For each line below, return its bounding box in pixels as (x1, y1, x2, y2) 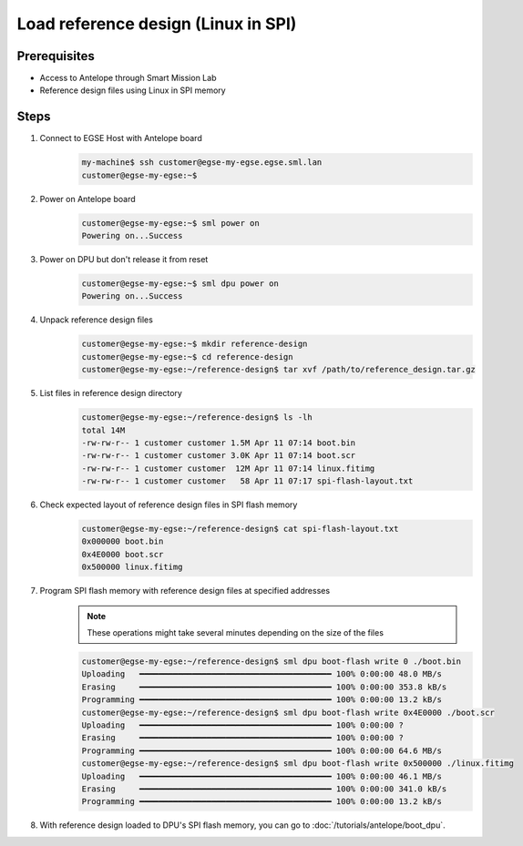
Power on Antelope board (39, 193, 136, 204)
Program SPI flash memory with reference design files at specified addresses (39, 586, 331, 596)
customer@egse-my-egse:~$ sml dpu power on (81, 279, 280, 289)
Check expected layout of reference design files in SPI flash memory (39, 499, 298, 510)
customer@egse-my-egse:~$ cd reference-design (81, 352, 293, 362)
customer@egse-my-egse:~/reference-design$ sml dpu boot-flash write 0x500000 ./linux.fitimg (81, 759, 515, 769)
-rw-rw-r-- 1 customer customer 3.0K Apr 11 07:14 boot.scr (81, 451, 356, 461)
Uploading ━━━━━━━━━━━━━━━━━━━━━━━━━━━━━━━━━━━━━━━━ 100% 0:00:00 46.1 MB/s (81, 770, 442, 781)
